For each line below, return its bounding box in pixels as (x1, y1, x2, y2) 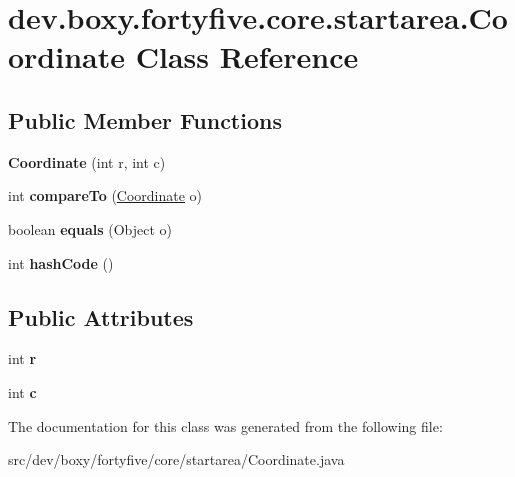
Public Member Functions (8, 104, 282, 135)
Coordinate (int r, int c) (8, 151, 166, 172)
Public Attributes (8, 301, 194, 332)
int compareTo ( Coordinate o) (8, 185, 203, 206)
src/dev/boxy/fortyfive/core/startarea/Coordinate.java (8, 449, 345, 470)
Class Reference (135, 36, 359, 77)
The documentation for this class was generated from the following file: (8, 415, 443, 436)
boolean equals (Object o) (8, 218, 173, 239)
